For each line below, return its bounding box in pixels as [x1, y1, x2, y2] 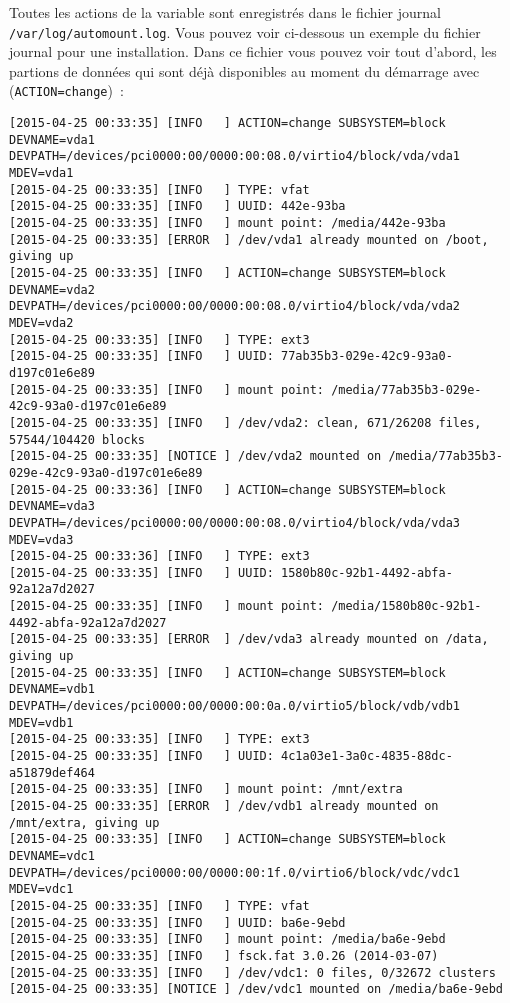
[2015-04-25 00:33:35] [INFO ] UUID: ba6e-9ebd [9, 915, 346, 930]
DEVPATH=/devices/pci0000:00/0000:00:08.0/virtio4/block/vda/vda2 [9, 299, 461, 314]
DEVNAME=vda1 [9, 132, 95, 147]
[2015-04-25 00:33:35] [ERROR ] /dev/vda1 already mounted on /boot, [9, 232, 489, 247]
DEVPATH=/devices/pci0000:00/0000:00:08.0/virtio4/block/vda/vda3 [9, 515, 461, 530]
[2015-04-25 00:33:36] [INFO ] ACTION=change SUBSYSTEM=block [9, 482, 446, 497]
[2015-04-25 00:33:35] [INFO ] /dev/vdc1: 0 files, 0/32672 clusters [9, 965, 496, 980]
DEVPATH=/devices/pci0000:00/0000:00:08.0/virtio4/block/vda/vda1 [9, 149, 461, 164]
